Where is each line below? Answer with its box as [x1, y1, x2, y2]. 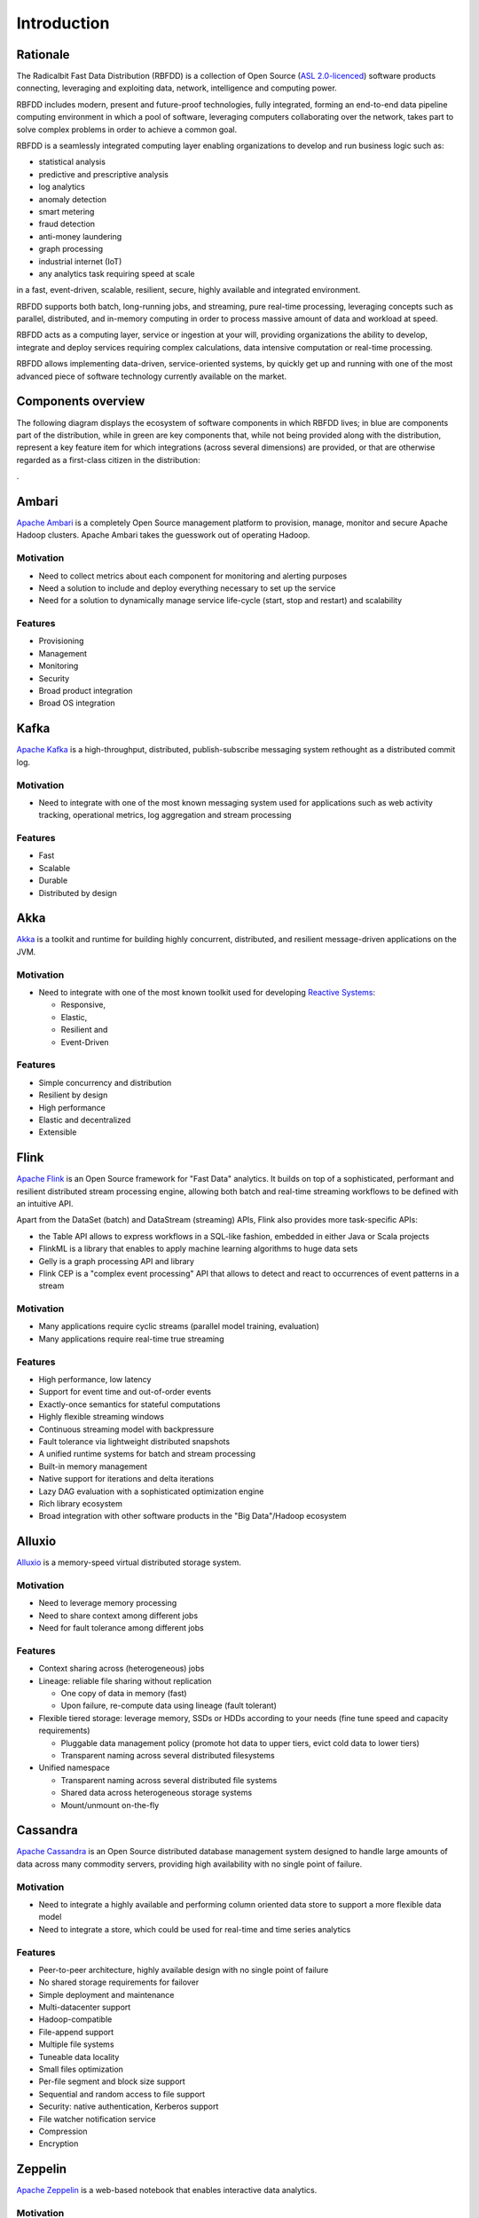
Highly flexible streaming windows [38, 1412, 164, 1422]
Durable [38, 875, 68, 886]
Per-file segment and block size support [38, 2076, 185, 2087]
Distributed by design [38, 887, 117, 898]
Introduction [16, 13, 110, 33]
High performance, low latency [38, 1373, 152, 1384]
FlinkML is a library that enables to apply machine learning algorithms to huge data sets [38, 1243, 358, 1255]
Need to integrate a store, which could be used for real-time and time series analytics [38, 1923, 351, 1934]
